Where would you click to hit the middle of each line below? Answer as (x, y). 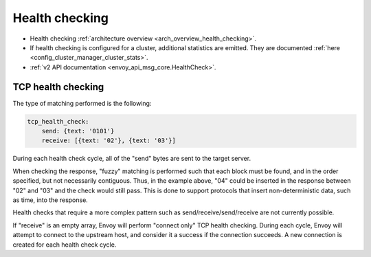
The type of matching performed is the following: (82, 103)
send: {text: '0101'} (78, 131)
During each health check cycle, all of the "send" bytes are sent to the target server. (132, 159)
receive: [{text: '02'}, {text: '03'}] (109, 141)
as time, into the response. (50, 200)
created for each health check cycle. (65, 245)
